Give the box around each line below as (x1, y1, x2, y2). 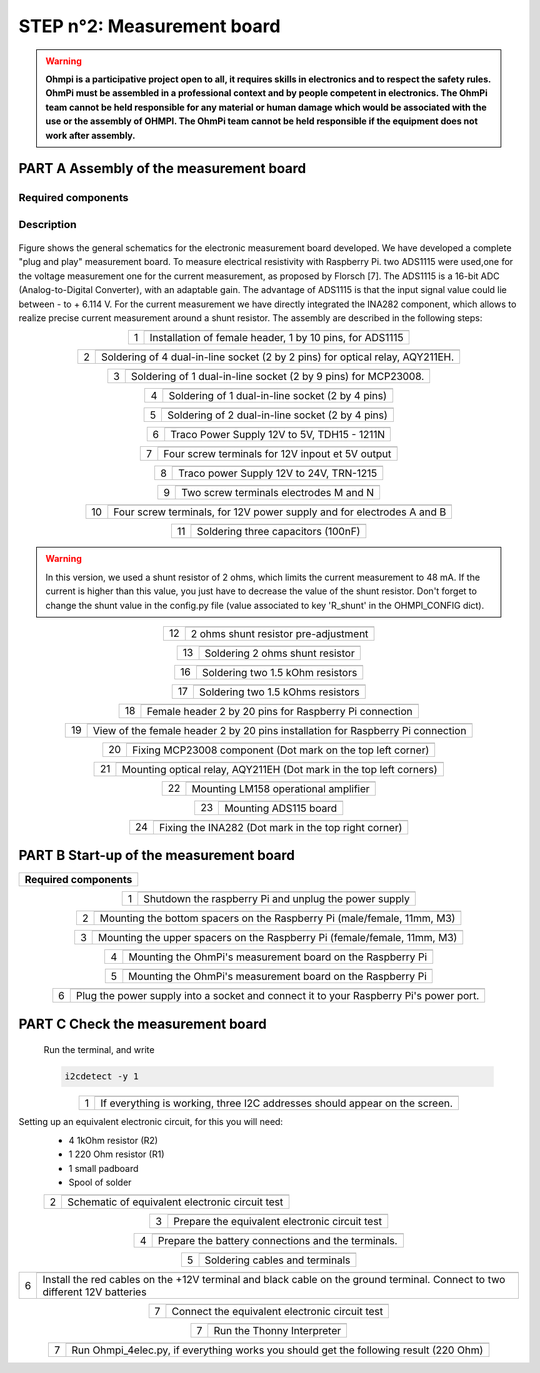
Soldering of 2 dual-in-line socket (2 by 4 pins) (166, 408, 389, 422)
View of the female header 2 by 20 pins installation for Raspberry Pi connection (92, 723, 467, 737)
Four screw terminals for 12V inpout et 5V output (163, 447, 392, 461)
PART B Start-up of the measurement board (18, 847, 295, 864)
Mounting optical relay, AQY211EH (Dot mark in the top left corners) (121, 762, 438, 776)
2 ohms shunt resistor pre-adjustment (190, 626, 369, 640)
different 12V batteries (42, 1285, 147, 1299)
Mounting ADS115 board (224, 801, 337, 815)
